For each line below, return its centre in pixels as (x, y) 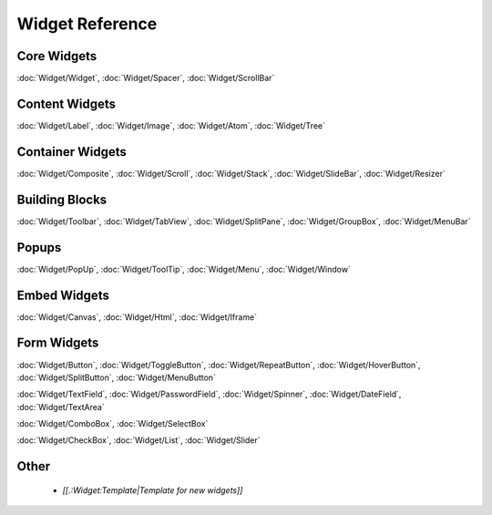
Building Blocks (62, 199)
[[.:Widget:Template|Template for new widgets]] (153, 490)
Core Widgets (57, 56)
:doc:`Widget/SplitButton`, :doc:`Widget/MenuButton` (116, 377)
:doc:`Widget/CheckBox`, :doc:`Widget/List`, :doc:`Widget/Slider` (138, 440)
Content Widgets (67, 103)
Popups (39, 247)
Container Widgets (72, 152)
